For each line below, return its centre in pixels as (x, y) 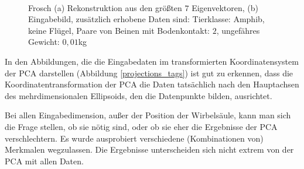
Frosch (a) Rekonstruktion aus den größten (105, 7)
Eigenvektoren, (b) (225, 7)
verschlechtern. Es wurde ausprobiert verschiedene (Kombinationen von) (134, 138)
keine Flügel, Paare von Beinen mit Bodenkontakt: (119, 30)
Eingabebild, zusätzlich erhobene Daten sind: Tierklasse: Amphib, (146, 19)
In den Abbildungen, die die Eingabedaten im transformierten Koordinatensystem (152, 61)
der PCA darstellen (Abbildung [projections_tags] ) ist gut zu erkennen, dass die (149, 73)
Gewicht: (44, 42)
